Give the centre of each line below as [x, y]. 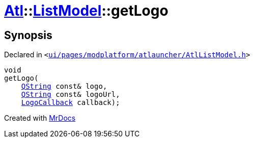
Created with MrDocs [40, 118]
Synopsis [28, 35]
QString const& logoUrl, [70, 95]
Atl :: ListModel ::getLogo [86, 11]
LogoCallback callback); [70, 103]
